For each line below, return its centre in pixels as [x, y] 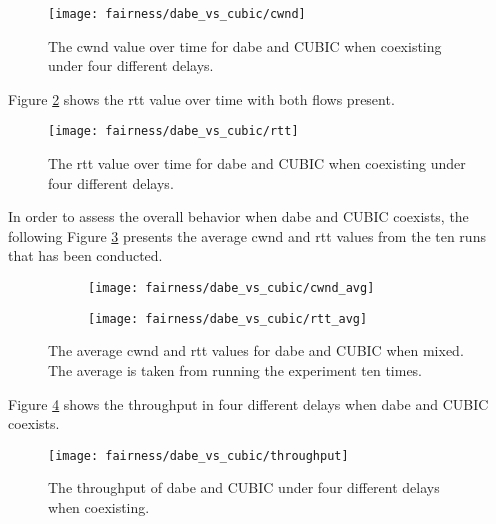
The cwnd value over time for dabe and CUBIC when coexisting [245, 45]
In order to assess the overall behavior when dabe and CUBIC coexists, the [238, 216]
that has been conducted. [85, 255]
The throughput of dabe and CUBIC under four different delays [244, 487]
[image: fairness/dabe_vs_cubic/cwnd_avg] [231, 288]
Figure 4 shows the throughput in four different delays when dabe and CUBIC [248, 403]
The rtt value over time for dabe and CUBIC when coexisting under [257, 163]
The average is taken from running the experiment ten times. [235, 369]
